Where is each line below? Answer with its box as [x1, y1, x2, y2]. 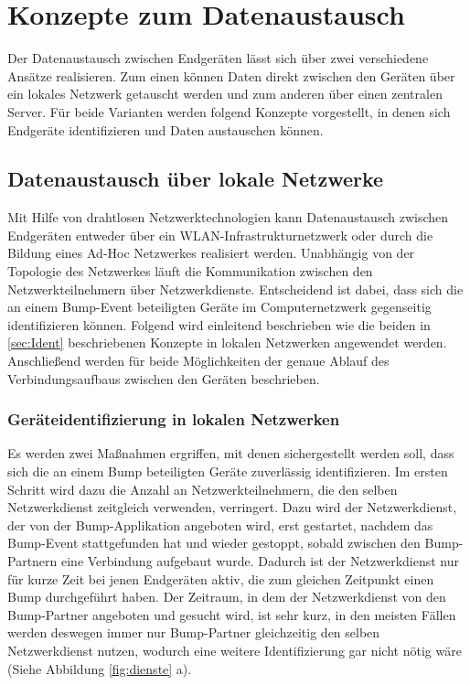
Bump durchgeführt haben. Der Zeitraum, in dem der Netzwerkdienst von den [7, 587, 446, 606]
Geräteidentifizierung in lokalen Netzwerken [7, 408, 340, 431]
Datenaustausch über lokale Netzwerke [7, 165, 384, 193]
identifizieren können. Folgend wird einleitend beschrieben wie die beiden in [7, 315, 431, 334]
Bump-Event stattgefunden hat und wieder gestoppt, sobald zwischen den [7, 533, 421, 552]
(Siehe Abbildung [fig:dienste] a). [7, 658, 192, 678]
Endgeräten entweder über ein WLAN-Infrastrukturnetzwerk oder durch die [7, 225, 433, 244]
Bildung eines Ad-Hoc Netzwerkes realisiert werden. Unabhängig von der [7, 243, 415, 262]
